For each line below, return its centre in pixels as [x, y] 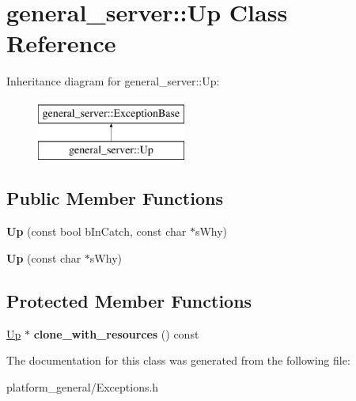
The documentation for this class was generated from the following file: [178, 360]
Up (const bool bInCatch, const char [97, 231]
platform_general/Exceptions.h [83, 386]
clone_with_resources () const [116, 333]
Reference [61, 43]
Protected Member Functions [129, 300]
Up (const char [44, 257]
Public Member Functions [115, 198]
